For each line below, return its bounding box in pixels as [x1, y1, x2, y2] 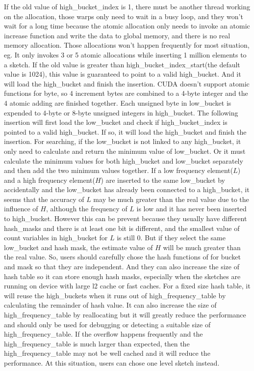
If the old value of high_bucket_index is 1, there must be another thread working [4, 1, 250, 11]
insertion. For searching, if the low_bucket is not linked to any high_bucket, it [4, 136, 241, 146]
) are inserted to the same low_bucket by [101, 174, 225, 185]
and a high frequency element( [4, 174, 95, 185]
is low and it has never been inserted [136, 203, 247, 214]
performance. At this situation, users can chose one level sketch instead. [4, 357, 220, 368]
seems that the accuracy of [4, 194, 84, 204]
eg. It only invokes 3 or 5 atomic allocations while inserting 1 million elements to [4, 49, 247, 59]
